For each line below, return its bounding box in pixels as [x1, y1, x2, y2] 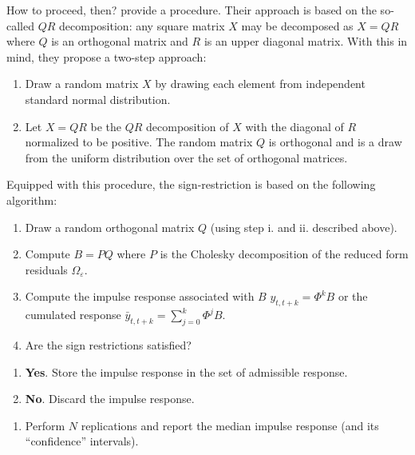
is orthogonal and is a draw [268, 134, 402, 150]
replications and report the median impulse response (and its [81, 417, 379, 433]
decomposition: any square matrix [59, 17, 225, 34]
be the [90, 118, 122, 134]
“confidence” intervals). [25, 433, 139, 449]
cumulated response [25, 306, 121, 323]
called [6, 17, 34, 34]
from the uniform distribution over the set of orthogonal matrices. [25, 149, 348, 166]
